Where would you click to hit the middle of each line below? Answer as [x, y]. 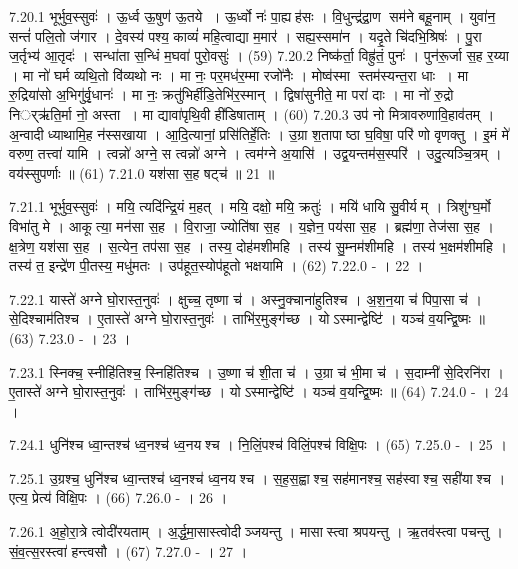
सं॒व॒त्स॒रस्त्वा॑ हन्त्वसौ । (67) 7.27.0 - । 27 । [128, 550]
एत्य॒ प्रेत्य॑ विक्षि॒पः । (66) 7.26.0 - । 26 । [118, 497]
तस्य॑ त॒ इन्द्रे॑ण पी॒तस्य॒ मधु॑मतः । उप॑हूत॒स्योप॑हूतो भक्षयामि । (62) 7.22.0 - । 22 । [216, 265]
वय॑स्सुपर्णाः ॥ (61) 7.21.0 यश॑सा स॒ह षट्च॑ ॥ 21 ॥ [142, 172]
